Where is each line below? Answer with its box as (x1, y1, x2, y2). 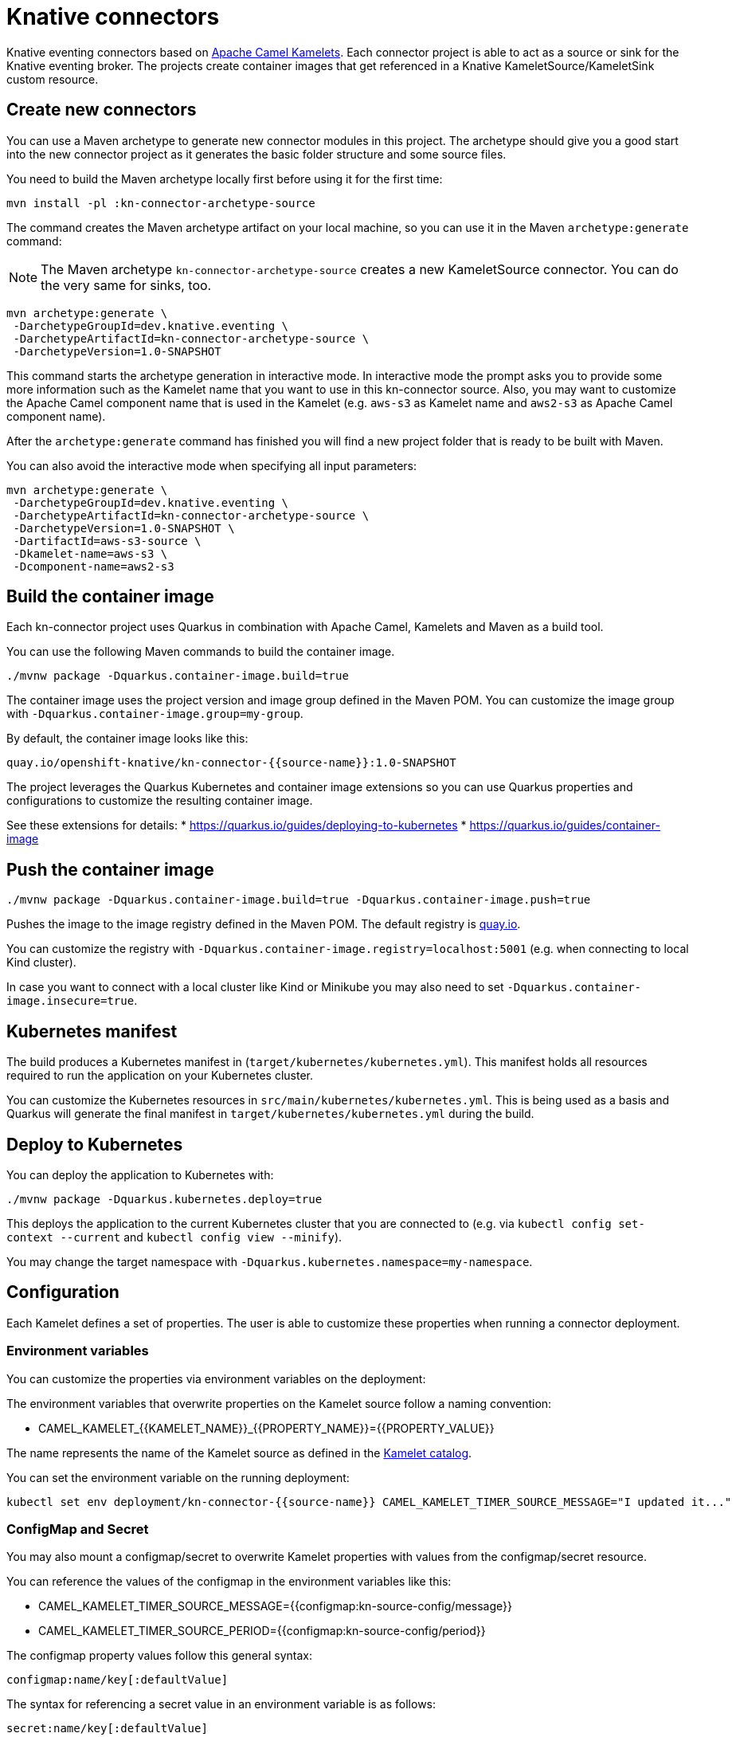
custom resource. (6, 72, 99, 86)
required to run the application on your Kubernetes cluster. (6, 1068, 313, 1083)
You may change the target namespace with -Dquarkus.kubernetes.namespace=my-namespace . (6, 1254, 533, 1268)
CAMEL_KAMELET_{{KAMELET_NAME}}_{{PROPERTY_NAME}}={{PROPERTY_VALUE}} (38, 1421, 495, 1435)
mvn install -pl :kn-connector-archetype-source (6, 196, 315, 210)
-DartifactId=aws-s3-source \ (13, 534, 202, 547)
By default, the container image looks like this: (6, 731, 249, 746)
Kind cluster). (6, 955, 76, 970)
